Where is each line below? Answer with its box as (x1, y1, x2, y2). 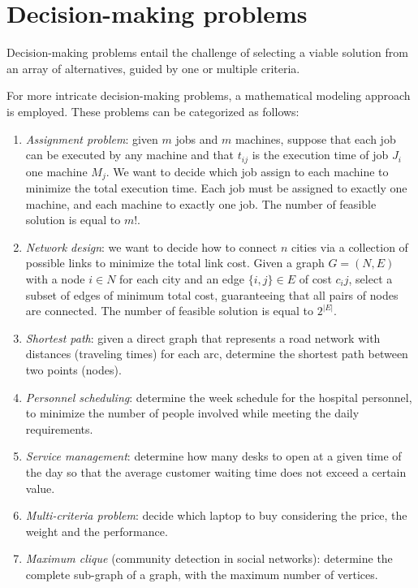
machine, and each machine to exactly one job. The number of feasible (25, 195, 377, 212)
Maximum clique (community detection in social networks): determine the (25, 550, 393, 567)
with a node (25, 270, 85, 287)
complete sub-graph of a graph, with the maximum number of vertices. (25, 565, 378, 582)
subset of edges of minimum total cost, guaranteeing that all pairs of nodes (25, 286, 399, 303)
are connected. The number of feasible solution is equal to (25, 302, 313, 319)
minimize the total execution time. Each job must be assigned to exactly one (25, 179, 407, 196)
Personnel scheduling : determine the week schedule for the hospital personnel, (25, 388, 412, 405)
